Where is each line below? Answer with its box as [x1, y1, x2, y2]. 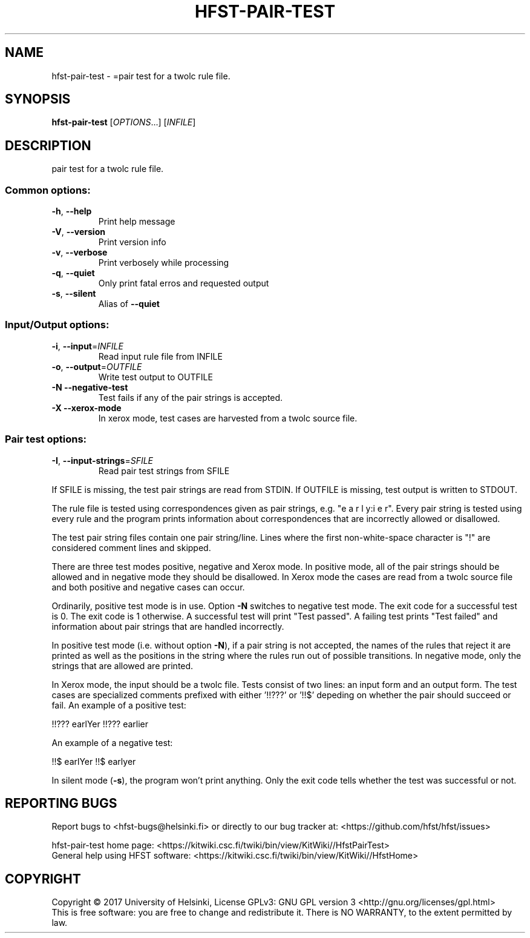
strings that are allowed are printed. [51, 660, 194, 671]
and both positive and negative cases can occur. [51, 581, 245, 592]
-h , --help [51, 206, 92, 217]
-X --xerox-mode [51, 402, 122, 413]
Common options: [5, 183, 91, 196]
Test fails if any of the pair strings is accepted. [98, 392, 283, 403]
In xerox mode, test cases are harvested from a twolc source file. [98, 412, 358, 423]
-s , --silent [51, 288, 96, 299]
